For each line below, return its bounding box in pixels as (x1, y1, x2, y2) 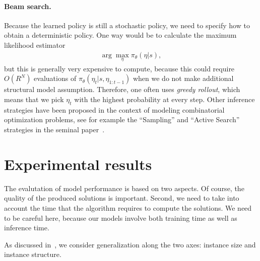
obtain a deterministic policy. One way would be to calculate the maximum (4, 30, 237, 40)
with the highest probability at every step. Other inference (74, 94, 255, 105)
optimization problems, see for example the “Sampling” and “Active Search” (4, 114, 240, 125)
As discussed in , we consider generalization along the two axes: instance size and (4, 239, 256, 249)
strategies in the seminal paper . (4, 124, 105, 134)
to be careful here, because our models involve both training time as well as (4, 212, 237, 223)
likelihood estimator (4, 39, 66, 50)
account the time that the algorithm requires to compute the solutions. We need (4, 202, 252, 213)
